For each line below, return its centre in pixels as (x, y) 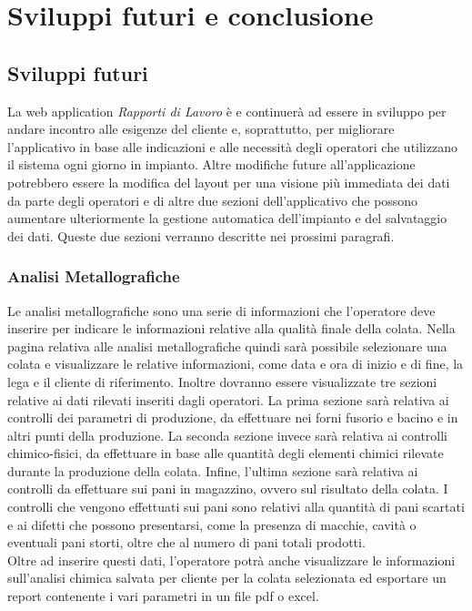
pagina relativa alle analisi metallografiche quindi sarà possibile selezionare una (227, 346)
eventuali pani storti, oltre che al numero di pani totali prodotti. (186, 542)
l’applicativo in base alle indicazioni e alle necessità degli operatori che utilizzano (232, 146)
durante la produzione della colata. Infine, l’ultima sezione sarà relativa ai (213, 470)
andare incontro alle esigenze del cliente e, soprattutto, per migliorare (201, 129)
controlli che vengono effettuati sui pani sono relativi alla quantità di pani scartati (236, 507)
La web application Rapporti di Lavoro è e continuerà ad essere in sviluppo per (227, 111)
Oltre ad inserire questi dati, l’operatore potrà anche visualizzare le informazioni (231, 560)
